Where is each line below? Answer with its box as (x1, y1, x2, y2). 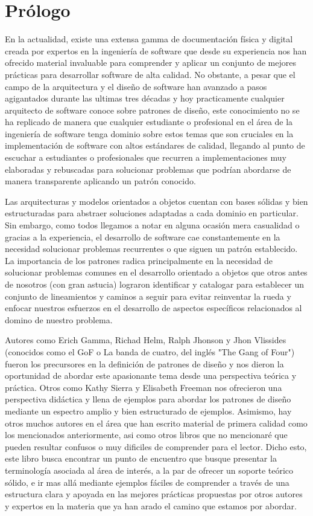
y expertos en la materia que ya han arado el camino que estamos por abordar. (5, 499, 297, 512)
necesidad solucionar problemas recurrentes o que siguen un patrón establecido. (5, 242, 298, 255)
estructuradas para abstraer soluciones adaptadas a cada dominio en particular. (5, 207, 299, 219)
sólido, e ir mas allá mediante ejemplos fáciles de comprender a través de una (5, 476, 289, 488)
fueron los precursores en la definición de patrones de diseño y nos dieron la (5, 357, 284, 370)
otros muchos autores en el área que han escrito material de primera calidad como (5, 416, 308, 429)
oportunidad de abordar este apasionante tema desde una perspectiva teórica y (5, 369, 297, 382)
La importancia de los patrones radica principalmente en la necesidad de (5, 254, 273, 266)
